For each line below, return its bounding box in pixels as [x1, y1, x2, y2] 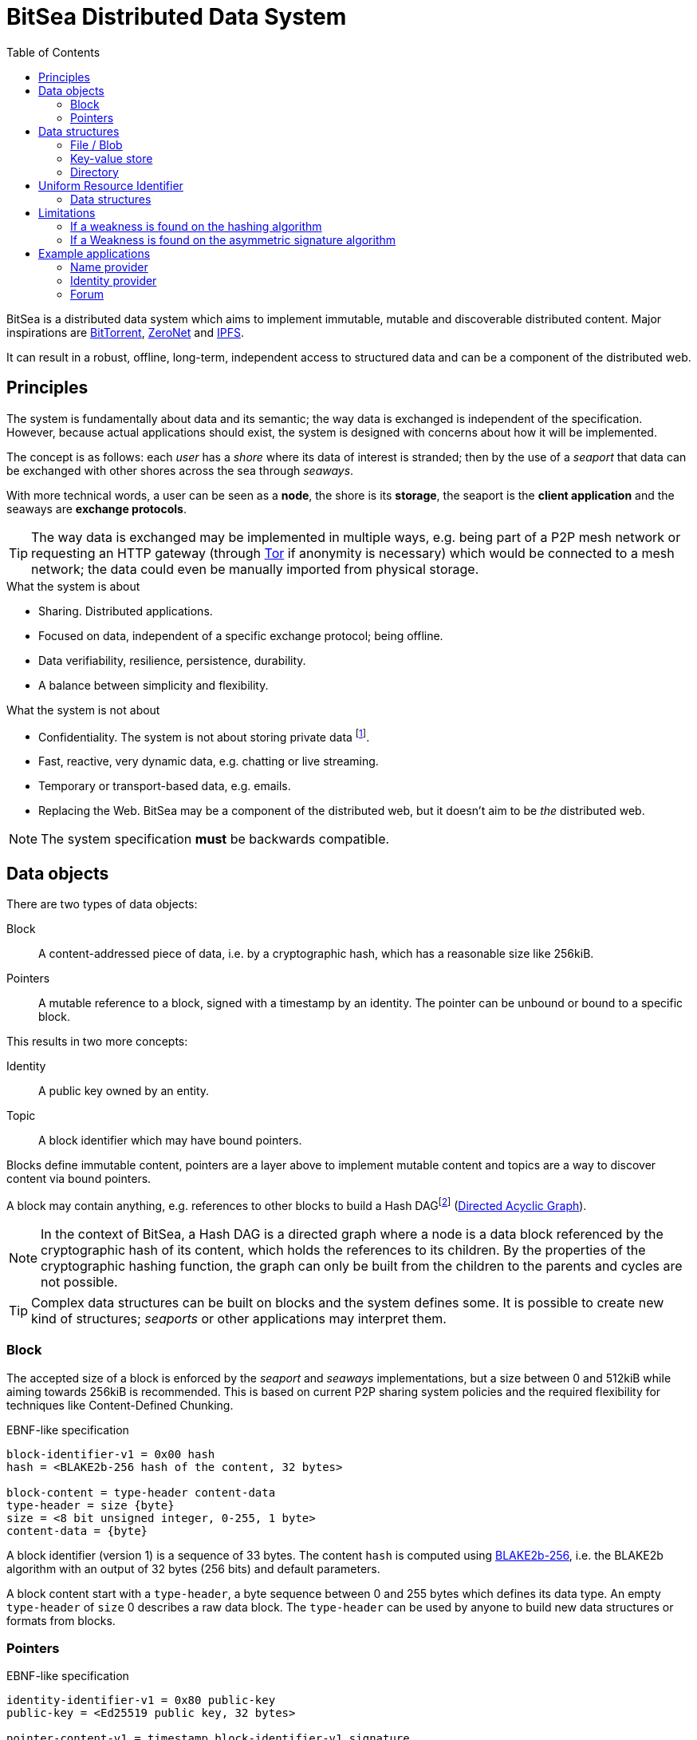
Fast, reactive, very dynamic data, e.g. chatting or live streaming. [38, 754, 379, 769]
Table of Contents [6, 45, 100, 59]
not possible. [41, 1273, 118, 1290]
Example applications [38, 246, 151, 260]
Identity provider [70, 273, 157, 287]
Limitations [38, 205, 96, 219]
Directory [70, 164, 119, 179]
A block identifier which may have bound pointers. [38, 1133, 302, 1148]
